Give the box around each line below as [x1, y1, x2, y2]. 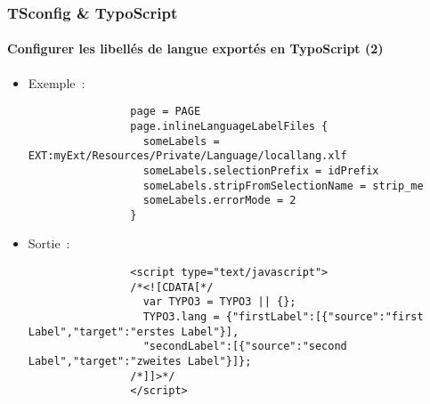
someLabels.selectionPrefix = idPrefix [142, 164, 379, 177]
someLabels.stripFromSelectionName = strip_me [142, 179, 424, 192]
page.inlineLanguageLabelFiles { [130, 119, 329, 133]
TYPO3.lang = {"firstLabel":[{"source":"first [142, 311, 424, 324]
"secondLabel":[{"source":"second [142, 340, 347, 353]
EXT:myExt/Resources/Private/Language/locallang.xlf [28, 149, 347, 163]
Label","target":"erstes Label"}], [28, 325, 239, 338]
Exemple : [28, 73, 85, 92]
